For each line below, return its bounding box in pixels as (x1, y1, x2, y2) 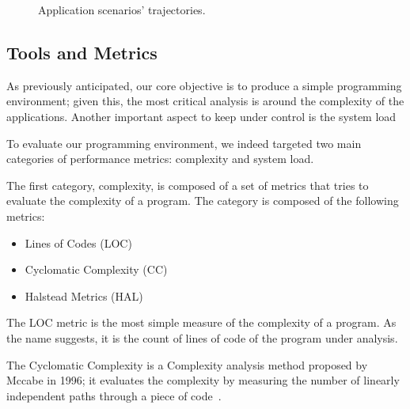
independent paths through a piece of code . (6, 387, 222, 403)
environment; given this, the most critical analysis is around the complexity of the (6, 93, 404, 109)
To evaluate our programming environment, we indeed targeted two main (6, 134, 362, 151)
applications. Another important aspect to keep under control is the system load (6, 108, 397, 124)
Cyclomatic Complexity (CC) (25, 261, 168, 278)
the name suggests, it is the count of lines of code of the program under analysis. (6, 329, 398, 346)
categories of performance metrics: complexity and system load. (6, 150, 314, 167)
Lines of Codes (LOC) (25, 234, 132, 251)
